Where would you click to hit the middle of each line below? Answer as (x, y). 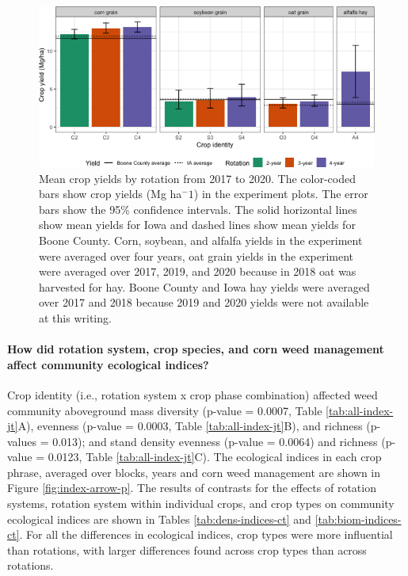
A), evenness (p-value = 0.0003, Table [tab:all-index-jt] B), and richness (190, 426)
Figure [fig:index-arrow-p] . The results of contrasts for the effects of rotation (192, 488)
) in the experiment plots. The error (281, 194)
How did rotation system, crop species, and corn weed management (196, 349)
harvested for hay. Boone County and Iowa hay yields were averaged (204, 286)
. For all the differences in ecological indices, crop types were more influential (206, 534)
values (22, 441)
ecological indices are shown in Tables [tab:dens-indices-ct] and (159, 519)
